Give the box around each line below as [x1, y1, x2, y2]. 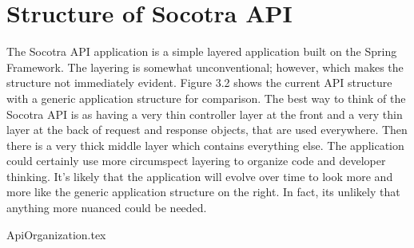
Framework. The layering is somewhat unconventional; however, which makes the [6, 58, 404, 75]
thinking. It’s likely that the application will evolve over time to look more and [6, 167, 393, 184]
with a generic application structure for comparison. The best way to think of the [6, 89, 406, 106]
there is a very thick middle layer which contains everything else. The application [6, 136, 404, 153]
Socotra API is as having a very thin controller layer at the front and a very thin [6, 105, 403, 122]
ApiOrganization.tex [6, 226, 106, 242]
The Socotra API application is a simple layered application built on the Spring [6, 43, 397, 60]
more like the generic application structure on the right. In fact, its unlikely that [6, 183, 400, 200]
